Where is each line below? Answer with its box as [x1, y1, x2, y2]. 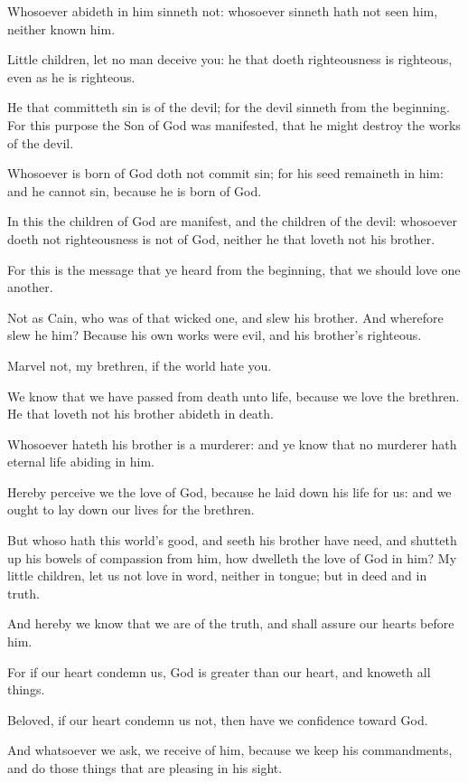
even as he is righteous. [7, 67, 136, 86]
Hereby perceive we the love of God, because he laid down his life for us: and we [7, 482, 452, 501]
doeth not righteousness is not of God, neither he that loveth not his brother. [7, 229, 435, 248]
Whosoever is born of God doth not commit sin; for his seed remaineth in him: [7, 164, 444, 183]
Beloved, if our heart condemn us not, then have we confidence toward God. [7, 710, 428, 729]
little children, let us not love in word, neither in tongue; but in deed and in [7, 566, 427, 585]
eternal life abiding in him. [7, 452, 155, 471]
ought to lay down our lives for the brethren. [7, 500, 255, 519]
